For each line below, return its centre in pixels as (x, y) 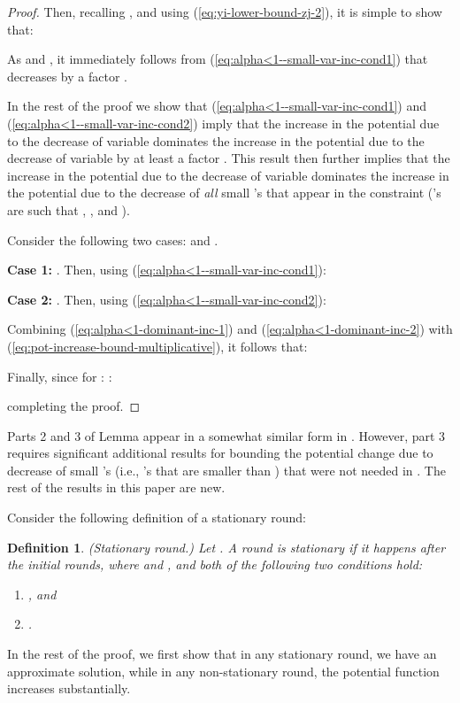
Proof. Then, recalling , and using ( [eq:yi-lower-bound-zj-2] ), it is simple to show (225, 12)
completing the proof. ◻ (74, 406)
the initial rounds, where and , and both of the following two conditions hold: (215, 564)
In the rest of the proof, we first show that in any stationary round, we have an (222, 654)
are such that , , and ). (69, 209)
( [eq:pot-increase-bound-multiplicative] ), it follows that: (157, 346)
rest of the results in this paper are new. (116, 487)
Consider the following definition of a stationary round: (157, 518)
